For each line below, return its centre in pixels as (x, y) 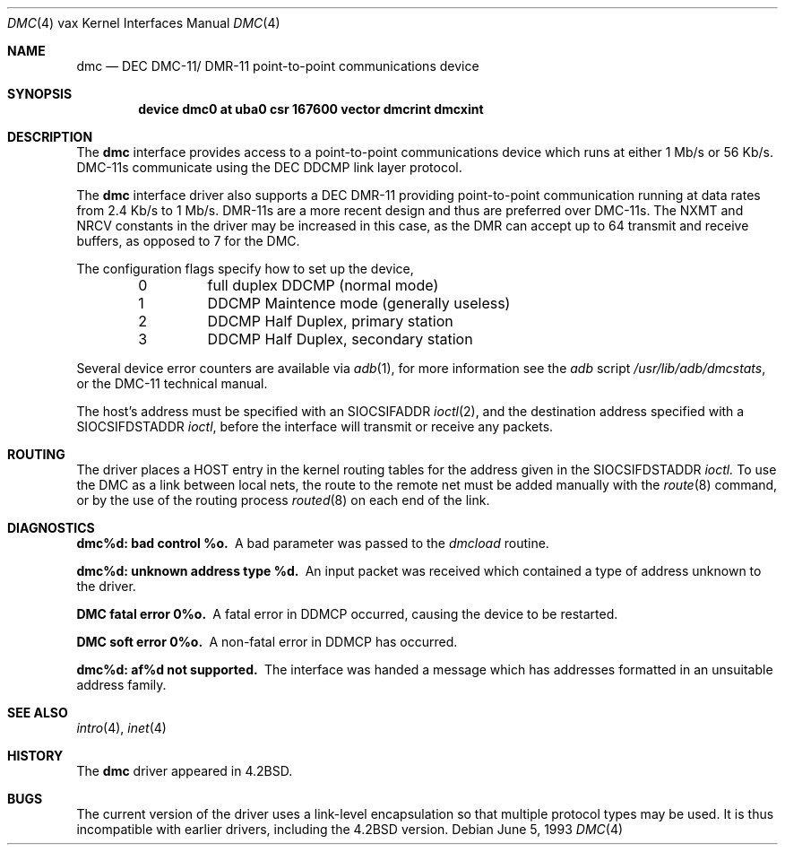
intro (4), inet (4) (121, 728)
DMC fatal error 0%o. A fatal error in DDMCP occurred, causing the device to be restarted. (347, 614)
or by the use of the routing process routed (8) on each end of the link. (283, 500)
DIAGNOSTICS (51, 528)
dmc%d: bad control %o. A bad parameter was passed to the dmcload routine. (313, 543)
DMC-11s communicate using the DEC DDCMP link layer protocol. (269, 167)
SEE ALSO (38, 713)
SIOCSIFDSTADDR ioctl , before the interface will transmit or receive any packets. (315, 426)
